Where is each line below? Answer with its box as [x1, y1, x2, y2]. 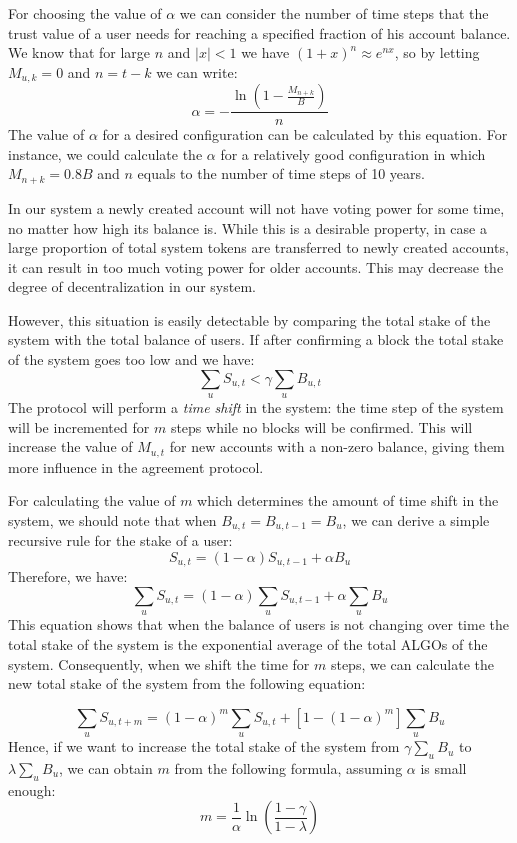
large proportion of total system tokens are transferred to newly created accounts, [8, 237, 509, 258]
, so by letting [394, 42, 480, 63]
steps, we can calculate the [330, 653, 495, 674]
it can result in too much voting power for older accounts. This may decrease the [8, 256, 504, 277]
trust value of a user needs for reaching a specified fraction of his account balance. [8, 22, 511, 43]
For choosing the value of [8, 3, 162, 23]
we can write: [156, 61, 238, 82]
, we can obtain [59, 757, 153, 778]
